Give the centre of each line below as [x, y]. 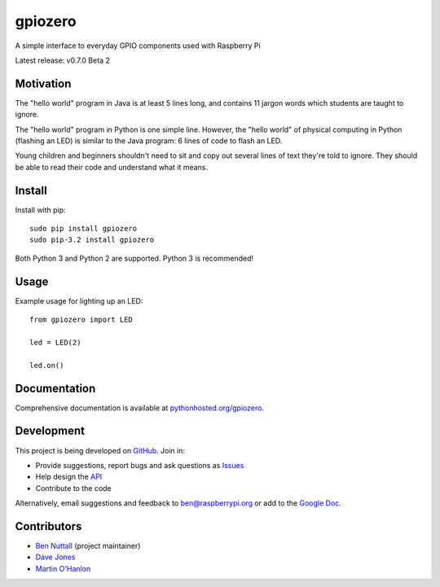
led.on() [47, 365]
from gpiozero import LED [81, 320]
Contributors [48, 526]
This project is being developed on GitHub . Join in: [100, 450]
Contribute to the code [73, 488]
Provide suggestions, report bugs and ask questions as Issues [140, 465]
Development [50, 431]
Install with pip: [40, 210]
